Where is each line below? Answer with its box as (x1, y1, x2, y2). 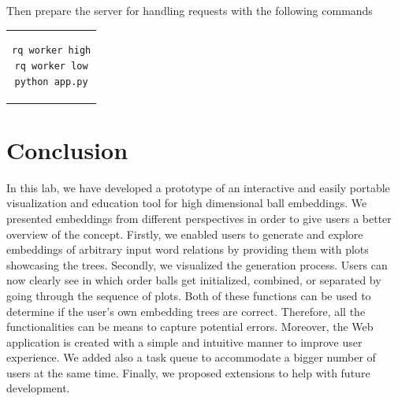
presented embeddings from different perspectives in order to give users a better (6, 210, 392, 226)
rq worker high (12, 45, 91, 57)
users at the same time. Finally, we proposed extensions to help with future (6, 364, 370, 381)
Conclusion (6, 133, 128, 165)
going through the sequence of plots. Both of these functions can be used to (6, 287, 371, 303)
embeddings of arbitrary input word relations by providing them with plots (6, 241, 369, 258)
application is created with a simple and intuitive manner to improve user (6, 333, 363, 350)
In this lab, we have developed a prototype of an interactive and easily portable (6, 179, 390, 195)
